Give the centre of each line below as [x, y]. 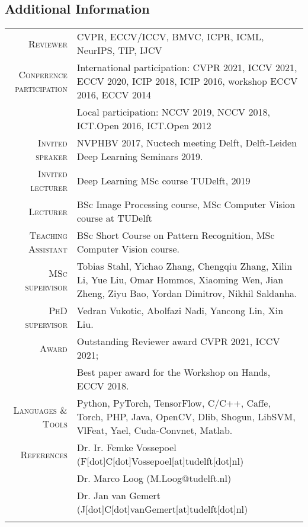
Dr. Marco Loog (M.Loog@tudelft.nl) [154, 478]
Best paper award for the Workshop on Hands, [174, 372]
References [44, 454]
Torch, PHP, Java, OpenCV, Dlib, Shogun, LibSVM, [186, 417]
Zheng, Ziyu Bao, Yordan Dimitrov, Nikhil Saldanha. [187, 293]
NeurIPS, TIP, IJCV [119, 50]
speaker [52, 156]
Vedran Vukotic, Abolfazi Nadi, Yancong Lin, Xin [180, 311]
